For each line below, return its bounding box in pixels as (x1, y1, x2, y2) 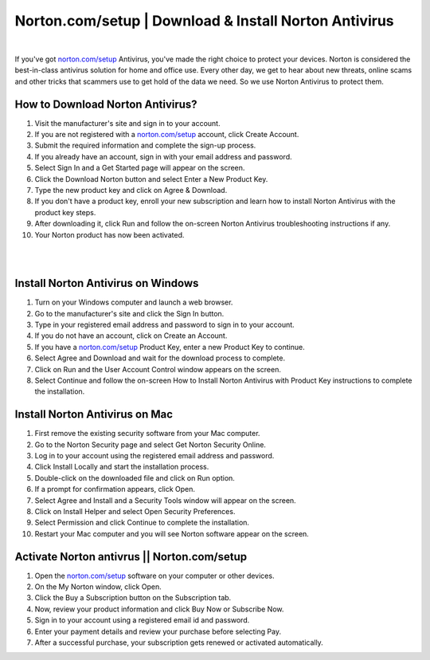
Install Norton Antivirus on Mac (14, 407, 174, 422)
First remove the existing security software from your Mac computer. (34, 429, 260, 438)
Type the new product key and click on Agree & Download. (34, 185, 228, 194)
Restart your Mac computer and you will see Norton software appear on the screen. (34, 528, 310, 538)
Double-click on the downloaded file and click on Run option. (34, 473, 235, 482)
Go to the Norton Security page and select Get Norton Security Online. (34, 439, 267, 450)
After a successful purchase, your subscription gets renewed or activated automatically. (34, 638, 324, 647)
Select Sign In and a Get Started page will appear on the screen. (34, 163, 245, 173)
